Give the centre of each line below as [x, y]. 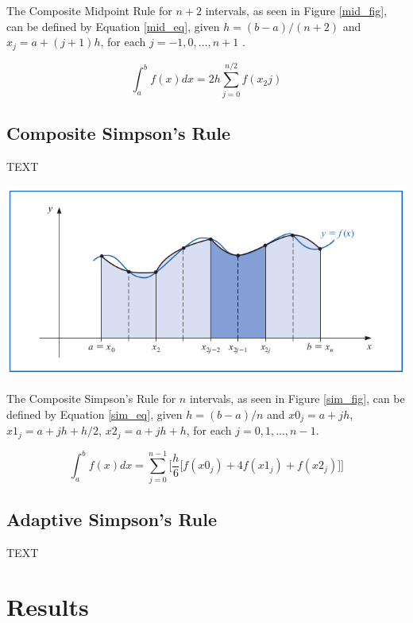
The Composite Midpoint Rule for [89, 10]
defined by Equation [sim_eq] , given [95, 414]
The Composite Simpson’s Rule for [91, 399]
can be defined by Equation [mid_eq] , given [113, 26]
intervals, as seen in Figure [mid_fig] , [296, 10]
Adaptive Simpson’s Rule [112, 519]
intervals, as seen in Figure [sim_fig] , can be [297, 399]
